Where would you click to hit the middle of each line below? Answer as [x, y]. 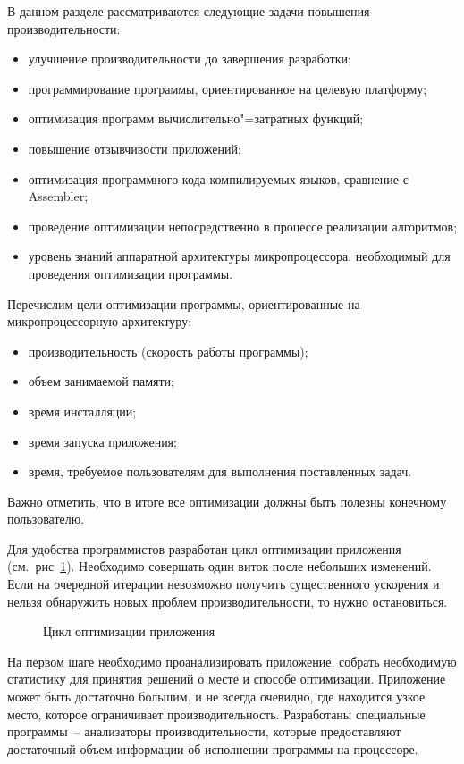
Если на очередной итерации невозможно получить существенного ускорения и [224, 584]
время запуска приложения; [102, 441]
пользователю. [46, 519]
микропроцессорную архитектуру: [100, 321]
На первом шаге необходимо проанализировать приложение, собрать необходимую [232, 661]
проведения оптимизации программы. [131, 273]
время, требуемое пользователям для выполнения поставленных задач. [220, 471]
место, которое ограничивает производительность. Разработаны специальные [216, 714]
